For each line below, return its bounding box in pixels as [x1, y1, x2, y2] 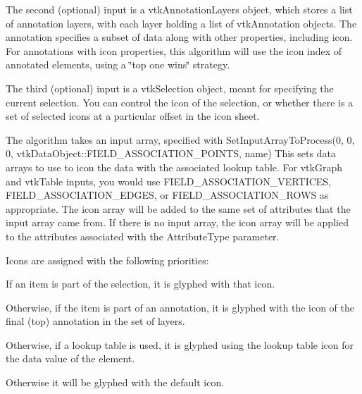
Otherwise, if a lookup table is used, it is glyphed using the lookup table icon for [6, 337, 354, 352]
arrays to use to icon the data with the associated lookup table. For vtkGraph [6, 159, 342, 174]
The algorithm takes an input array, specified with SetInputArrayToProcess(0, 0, [6, 132, 355, 147]
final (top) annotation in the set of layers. [6, 314, 185, 328]
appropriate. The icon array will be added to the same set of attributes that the [6, 201, 351, 216]
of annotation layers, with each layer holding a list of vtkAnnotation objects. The [6, 16, 357, 30]
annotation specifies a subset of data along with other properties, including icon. [6, 30, 353, 44]
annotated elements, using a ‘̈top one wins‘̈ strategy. [6, 57, 230, 72]
